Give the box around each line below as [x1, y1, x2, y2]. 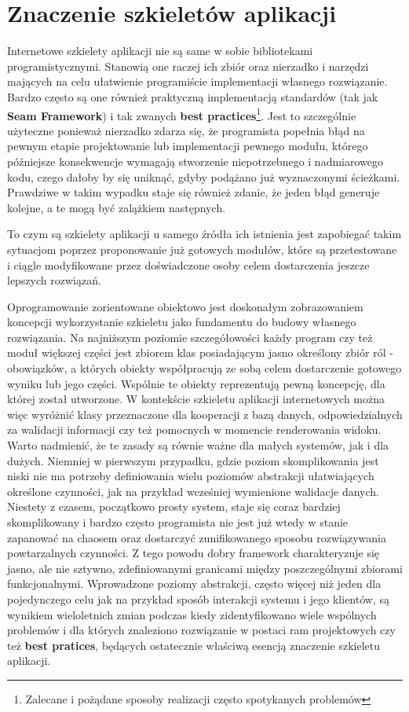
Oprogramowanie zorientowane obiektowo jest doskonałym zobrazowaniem [7, 298, 363, 314]
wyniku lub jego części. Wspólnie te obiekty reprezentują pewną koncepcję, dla [7, 375, 385, 391]
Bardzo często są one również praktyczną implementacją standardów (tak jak [7, 88, 378, 105]
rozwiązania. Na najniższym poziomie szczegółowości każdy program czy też [7, 328, 373, 345]
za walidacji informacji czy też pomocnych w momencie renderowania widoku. [7, 421, 382, 438]
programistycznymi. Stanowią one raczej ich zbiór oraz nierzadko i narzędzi [7, 57, 369, 74]
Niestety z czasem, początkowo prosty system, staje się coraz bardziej [7, 498, 341, 515]
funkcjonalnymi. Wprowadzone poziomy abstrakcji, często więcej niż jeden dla [7, 575, 382, 592]
